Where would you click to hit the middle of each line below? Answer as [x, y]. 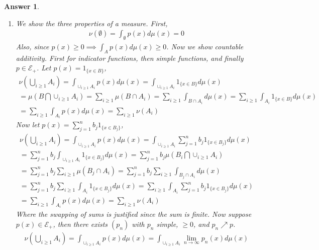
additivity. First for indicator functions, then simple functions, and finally [130, 58]
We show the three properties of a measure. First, [92, 23]
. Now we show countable [205, 47]
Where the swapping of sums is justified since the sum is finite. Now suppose [134, 214]
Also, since [32, 47]
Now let [28, 124]
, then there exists [80, 224]
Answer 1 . [22, 6]
